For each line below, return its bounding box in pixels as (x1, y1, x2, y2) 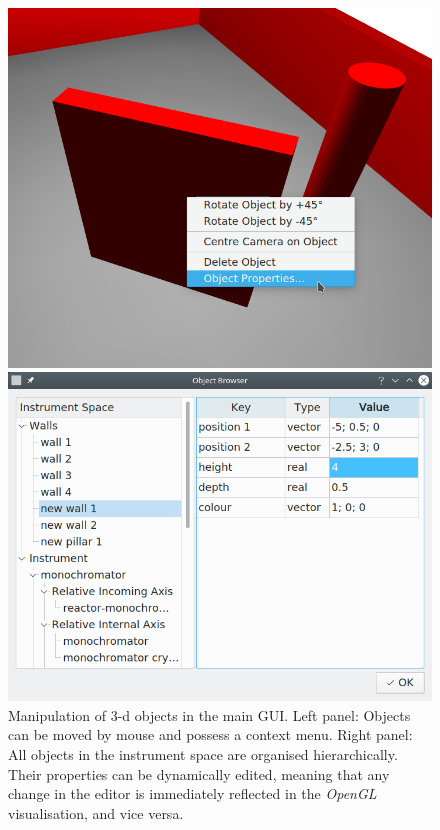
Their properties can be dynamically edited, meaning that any (8, 763, 390, 784)
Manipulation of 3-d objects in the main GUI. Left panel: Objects (8, 704, 411, 725)
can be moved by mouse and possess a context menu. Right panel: (8, 724, 413, 745)
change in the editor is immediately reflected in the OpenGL (8, 783, 377, 804)
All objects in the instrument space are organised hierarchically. (8, 743, 398, 764)
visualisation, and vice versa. (8, 802, 184, 823)
